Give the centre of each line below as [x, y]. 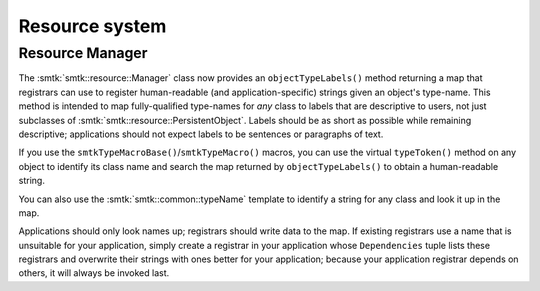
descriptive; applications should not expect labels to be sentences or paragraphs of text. [201, 134]
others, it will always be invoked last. [94, 273]
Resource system [92, 26]
